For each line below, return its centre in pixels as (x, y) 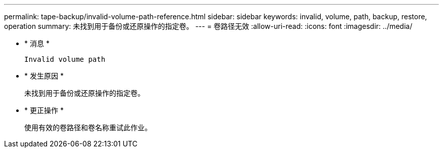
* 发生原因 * (44, 76)
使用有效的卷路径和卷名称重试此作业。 (88, 127)
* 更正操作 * (44, 110)
